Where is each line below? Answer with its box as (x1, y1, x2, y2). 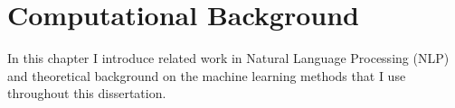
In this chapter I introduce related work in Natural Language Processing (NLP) (7, 49, 450, 67)
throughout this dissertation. (7, 84, 166, 103)
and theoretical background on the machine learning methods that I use (7, 66, 406, 85)
